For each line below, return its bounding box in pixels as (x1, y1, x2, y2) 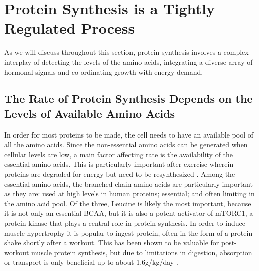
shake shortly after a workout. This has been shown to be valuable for (4, 237, 219, 248)
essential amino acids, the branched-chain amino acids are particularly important (4, 178, 253, 189)
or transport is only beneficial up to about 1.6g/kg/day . (4, 257, 178, 267)
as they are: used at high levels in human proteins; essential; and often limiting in (4, 188, 255, 199)
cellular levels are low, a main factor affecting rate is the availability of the (4, 149, 233, 159)
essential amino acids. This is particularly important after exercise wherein (4, 159, 234, 169)
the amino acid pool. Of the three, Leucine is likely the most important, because (4, 198, 251, 208)
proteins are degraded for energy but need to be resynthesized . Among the (4, 169, 235, 179)
